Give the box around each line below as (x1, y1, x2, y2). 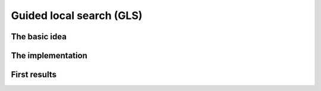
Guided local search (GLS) (11, 9, 143, 22)
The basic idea (11, 32, 67, 42)
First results (11, 70, 56, 80)
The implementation (11, 51, 87, 61)
